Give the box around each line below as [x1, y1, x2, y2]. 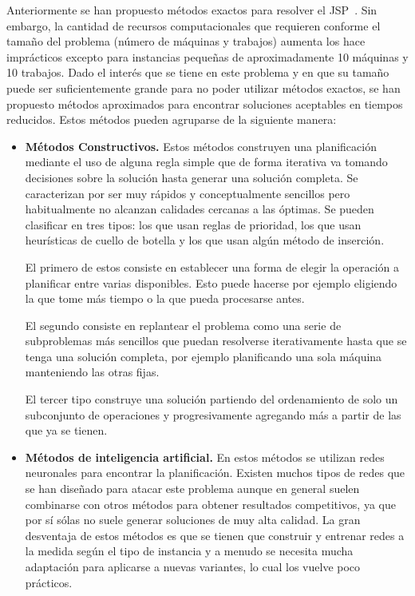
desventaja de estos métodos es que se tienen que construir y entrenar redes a [25, 526, 405, 543]
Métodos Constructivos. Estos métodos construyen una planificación [25, 137, 377, 154]
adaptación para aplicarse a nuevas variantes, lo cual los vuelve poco [25, 558, 361, 574]
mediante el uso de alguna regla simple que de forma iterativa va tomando [25, 153, 388, 170]
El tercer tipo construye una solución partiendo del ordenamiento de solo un [25, 391, 398, 407]
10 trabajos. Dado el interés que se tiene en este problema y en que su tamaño [6, 64, 389, 81]
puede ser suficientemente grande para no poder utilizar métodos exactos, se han [6, 79, 401, 96]
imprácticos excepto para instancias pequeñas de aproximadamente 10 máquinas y [6, 48, 409, 65]
